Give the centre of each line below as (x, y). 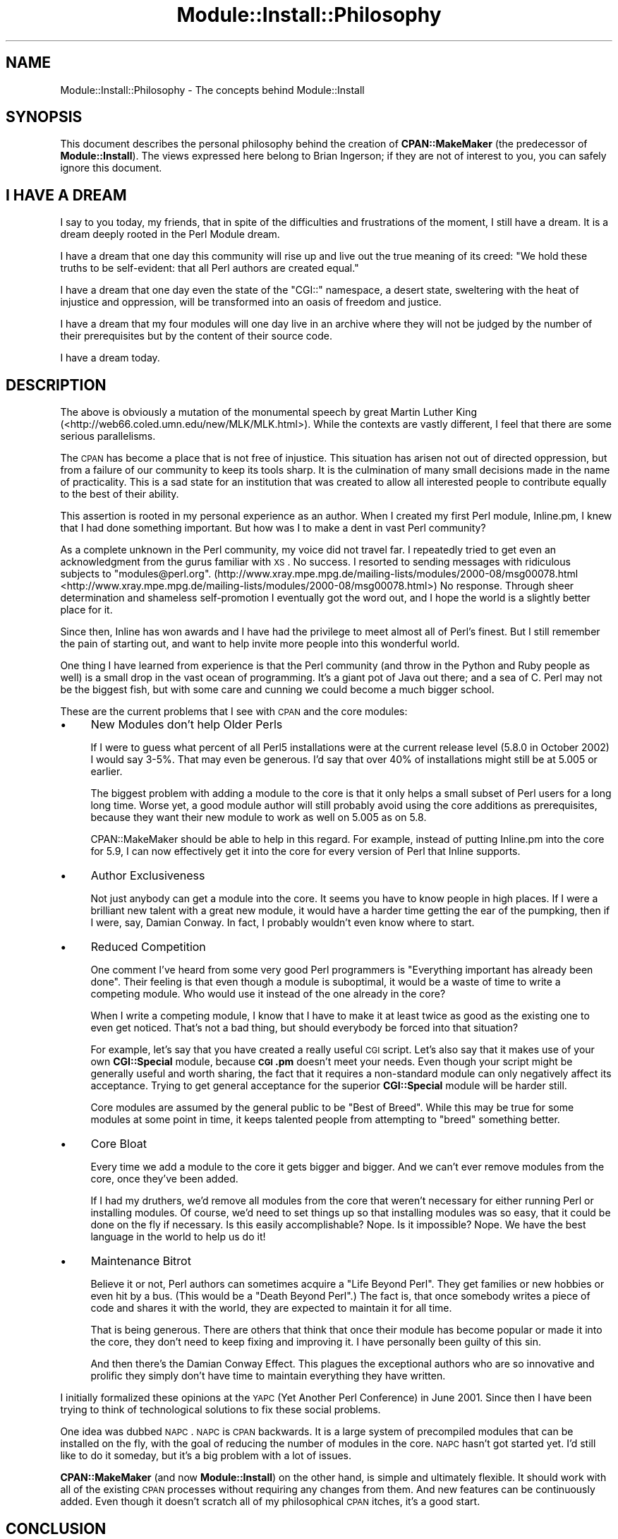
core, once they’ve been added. (164, 1179)
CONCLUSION (56, 1528)
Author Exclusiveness (148, 876)
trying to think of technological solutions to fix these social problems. (220, 1410)
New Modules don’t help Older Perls (187, 725)
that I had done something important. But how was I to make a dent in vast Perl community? (273, 528)
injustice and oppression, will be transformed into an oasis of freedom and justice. (251, 302)
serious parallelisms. (108, 436)
